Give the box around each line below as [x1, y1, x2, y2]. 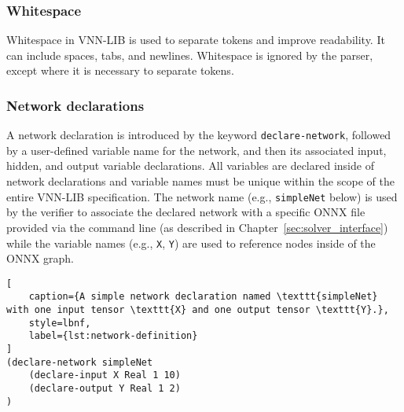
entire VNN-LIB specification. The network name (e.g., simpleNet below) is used [6, 188, 398, 204]
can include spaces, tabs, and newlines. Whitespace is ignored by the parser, [6, 46, 373, 63]
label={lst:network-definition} [28, 330, 198, 342]
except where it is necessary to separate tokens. [6, 62, 234, 79]
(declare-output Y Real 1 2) [28, 383, 181, 394]
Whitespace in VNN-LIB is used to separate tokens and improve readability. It [6, 31, 385, 48]
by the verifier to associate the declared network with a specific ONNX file [6, 204, 365, 220]
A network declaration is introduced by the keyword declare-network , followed [6, 127, 391, 143]
